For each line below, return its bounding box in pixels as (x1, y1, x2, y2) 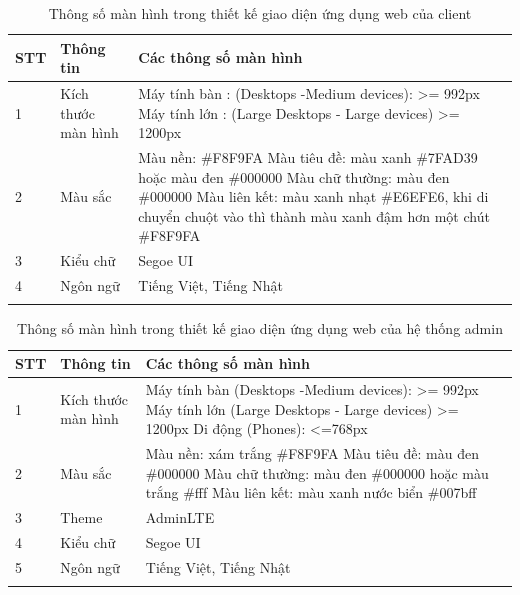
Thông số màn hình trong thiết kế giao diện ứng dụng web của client (48, 3, 472, 23)
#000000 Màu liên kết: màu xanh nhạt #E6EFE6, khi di (138, 186, 489, 207)
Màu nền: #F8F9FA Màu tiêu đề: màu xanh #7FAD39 (138, 147, 478, 168)
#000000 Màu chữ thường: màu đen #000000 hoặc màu (145, 462, 489, 483)
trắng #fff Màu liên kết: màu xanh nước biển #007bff (145, 482, 477, 503)
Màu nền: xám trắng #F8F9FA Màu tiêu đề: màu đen (145, 442, 479, 463)
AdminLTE (145, 506, 215, 527)
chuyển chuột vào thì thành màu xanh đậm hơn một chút (138, 205, 490, 226)
